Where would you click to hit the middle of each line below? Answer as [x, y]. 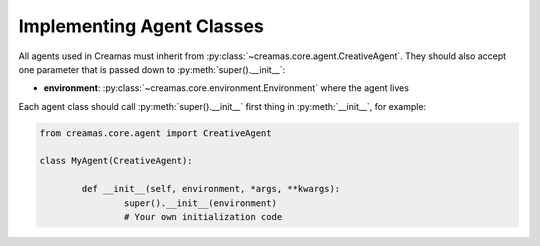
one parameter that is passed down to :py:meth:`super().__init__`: [152, 69]
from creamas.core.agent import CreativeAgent [155, 133]
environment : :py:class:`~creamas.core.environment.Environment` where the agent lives [226, 88]
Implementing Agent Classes [141, 26]
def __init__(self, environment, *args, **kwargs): [211, 189]
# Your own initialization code [203, 217]
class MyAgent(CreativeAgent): [116, 161]
